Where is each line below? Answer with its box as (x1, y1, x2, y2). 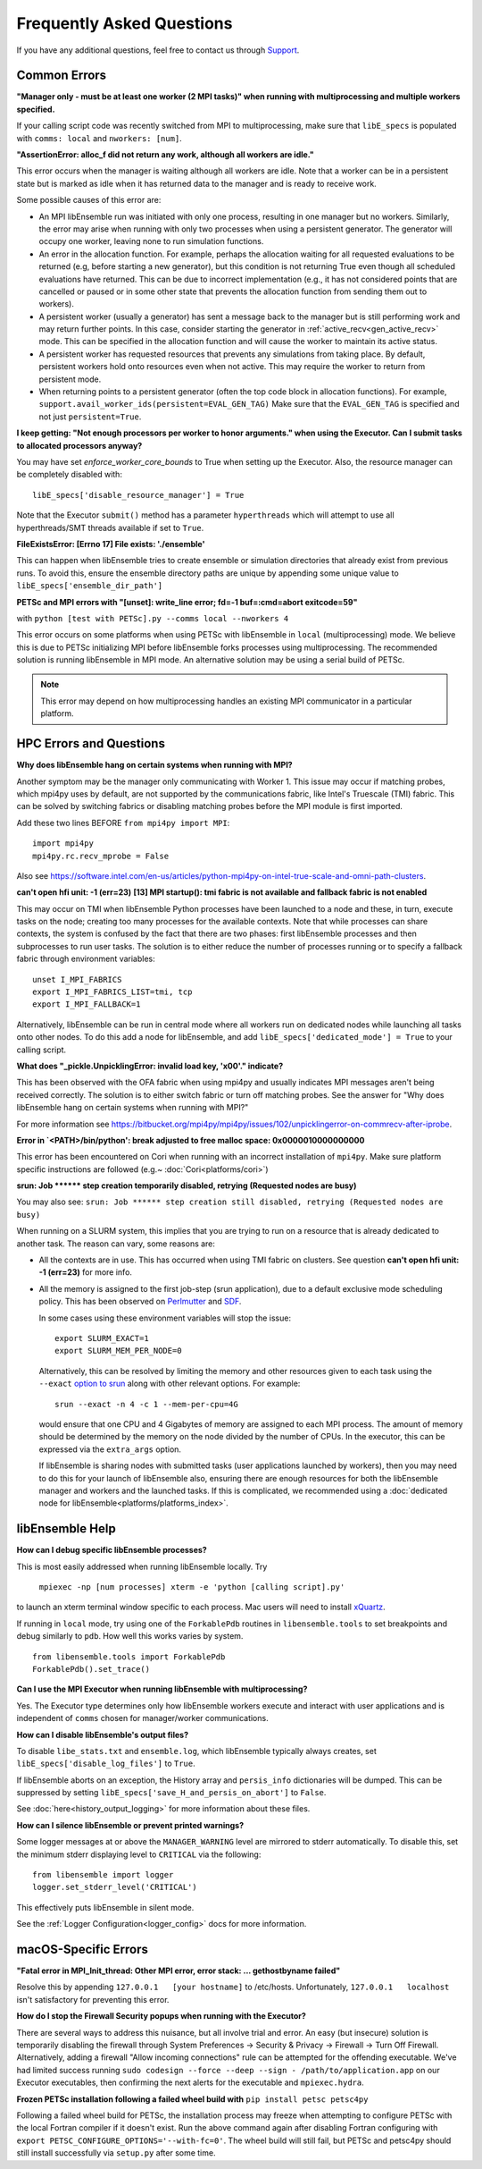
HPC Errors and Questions (16, 736, 165, 751)
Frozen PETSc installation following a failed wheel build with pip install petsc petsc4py (16, 2093, 369, 2105)
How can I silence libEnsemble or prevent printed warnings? (16, 1819, 245, 1830)
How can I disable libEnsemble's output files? (16, 1729, 189, 1740)
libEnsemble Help (16, 1521, 116, 1537)
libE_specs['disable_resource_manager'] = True (32, 490, 245, 500)
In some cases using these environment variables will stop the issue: (38, 1312, 292, 1323)
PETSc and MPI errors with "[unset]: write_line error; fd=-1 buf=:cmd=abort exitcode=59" (16, 596, 358, 607)
